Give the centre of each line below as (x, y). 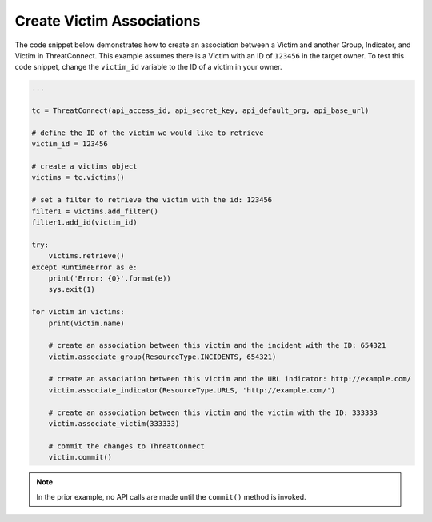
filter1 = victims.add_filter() (95, 211)
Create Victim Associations (108, 21)
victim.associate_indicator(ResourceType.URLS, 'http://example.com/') (192, 390)
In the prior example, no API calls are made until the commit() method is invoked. (172, 496)
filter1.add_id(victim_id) (84, 223)
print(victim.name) (87, 323)
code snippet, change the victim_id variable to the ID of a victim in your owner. (149, 67)
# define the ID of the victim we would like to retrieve (148, 133)
